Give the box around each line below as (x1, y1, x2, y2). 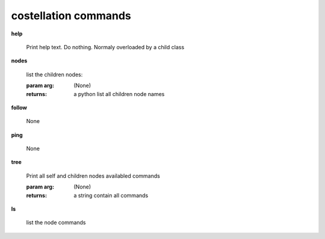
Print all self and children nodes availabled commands (26, 172, 161, 180)
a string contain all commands (73, 192, 149, 199)
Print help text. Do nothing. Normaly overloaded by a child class (26, 43, 185, 50)
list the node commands (26, 219, 86, 226)
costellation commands (11, 9, 132, 22)
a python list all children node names (73, 90, 165, 97)
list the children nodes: (26, 71, 83, 78)
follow (11, 104, 27, 111)
